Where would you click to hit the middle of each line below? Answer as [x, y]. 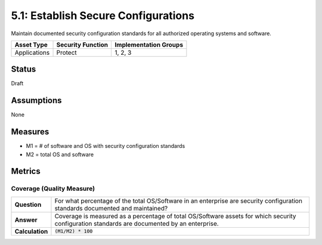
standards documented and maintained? [111, 208]
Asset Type [31, 45]
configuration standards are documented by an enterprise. [137, 224]
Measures [30, 132]
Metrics [26, 171]
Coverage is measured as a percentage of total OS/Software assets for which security [175, 216]
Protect [66, 52]
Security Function [82, 45]
